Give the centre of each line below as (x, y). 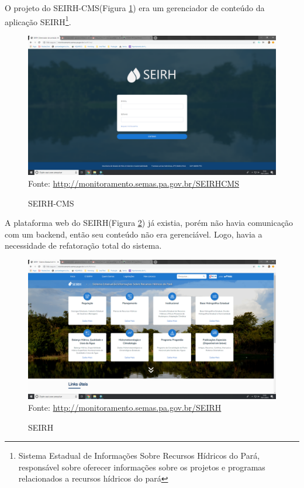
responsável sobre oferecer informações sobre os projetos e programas (142, 467)
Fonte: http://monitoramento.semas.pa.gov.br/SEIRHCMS (134, 183)
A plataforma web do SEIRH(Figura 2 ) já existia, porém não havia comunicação (149, 223)
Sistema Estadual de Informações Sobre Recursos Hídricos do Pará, (139, 456)
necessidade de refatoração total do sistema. (83, 245)
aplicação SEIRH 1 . (38, 20)
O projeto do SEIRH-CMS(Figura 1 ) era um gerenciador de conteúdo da (135, 8)
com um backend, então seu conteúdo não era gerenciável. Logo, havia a (134, 234)
